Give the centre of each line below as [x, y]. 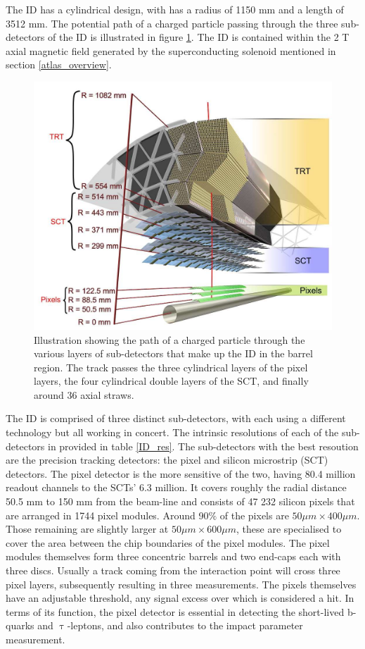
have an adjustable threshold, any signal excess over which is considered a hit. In [180, 598]
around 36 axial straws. [84, 394]
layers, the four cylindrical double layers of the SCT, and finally [171, 381]
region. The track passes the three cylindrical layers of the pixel [171, 367]
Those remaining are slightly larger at [87, 529]
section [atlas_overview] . [59, 64]
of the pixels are [254, 515]
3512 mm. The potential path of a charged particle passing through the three [172, 23]
